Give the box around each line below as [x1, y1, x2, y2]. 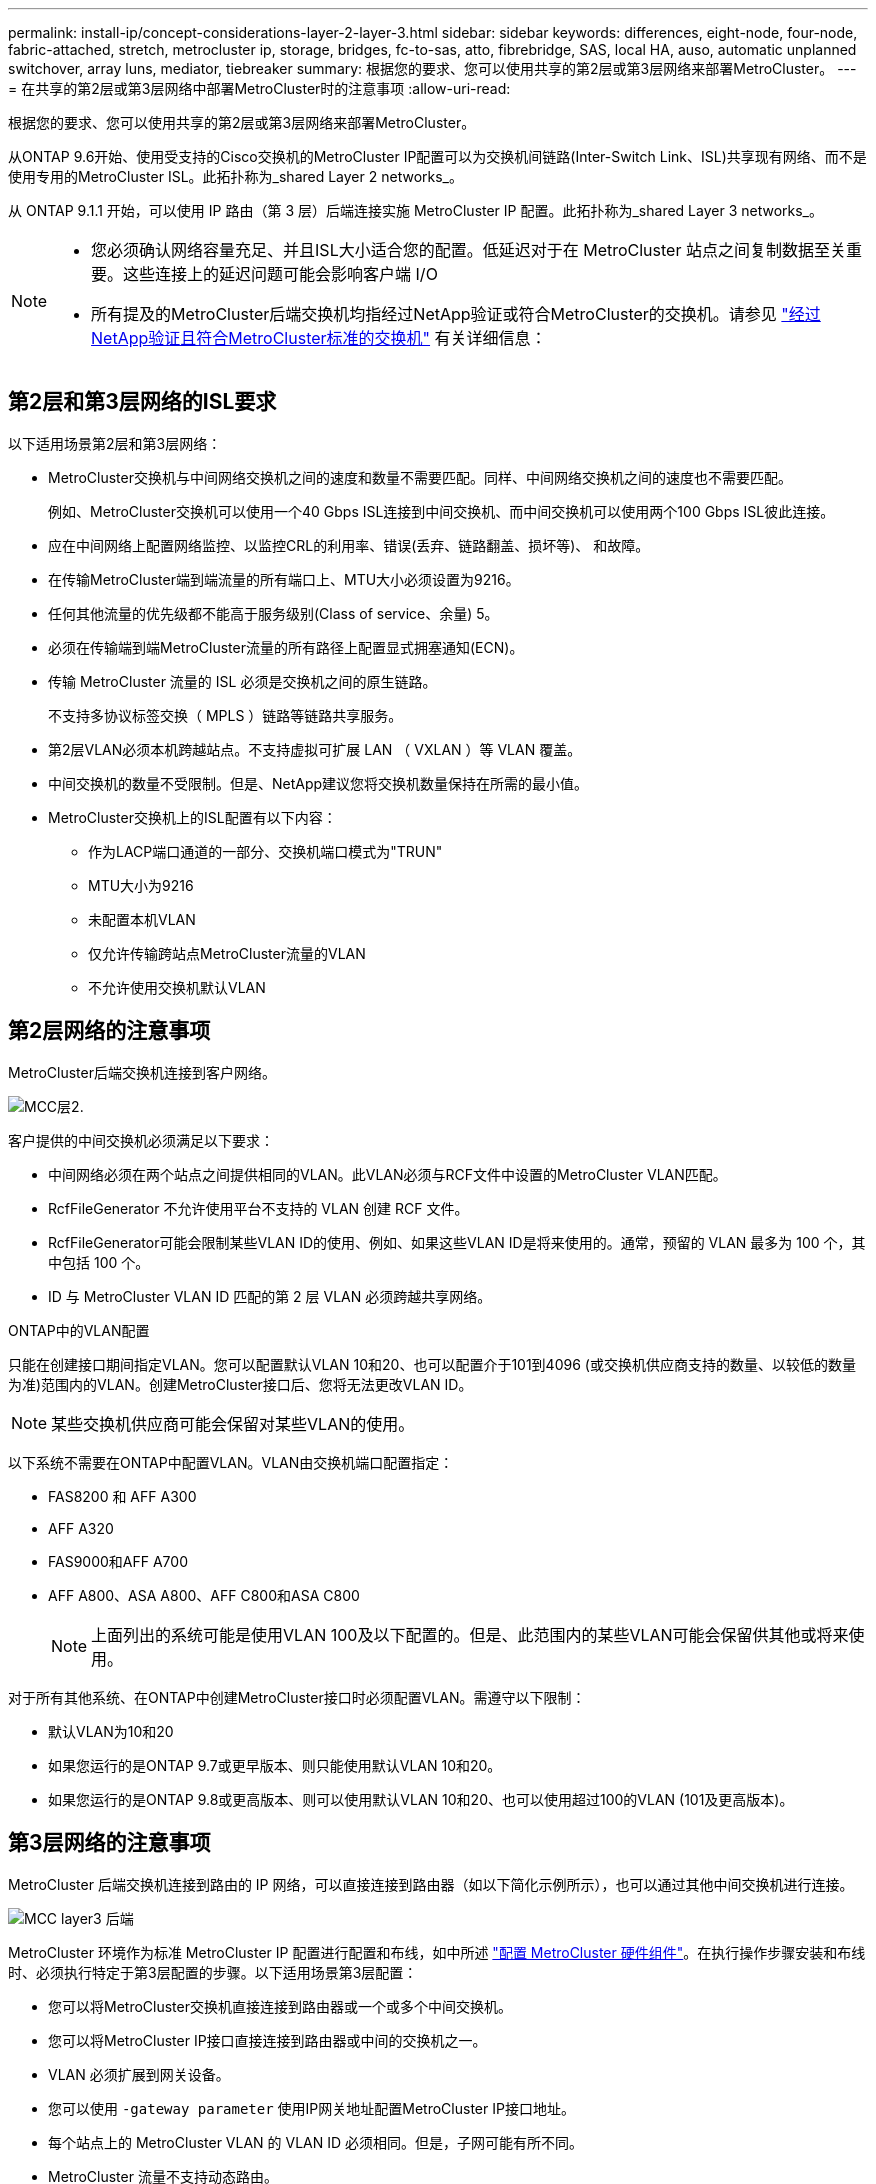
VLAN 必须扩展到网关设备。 [48, 2065, 230, 2083]
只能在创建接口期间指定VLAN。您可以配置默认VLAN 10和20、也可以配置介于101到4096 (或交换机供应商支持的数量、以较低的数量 [8, 1355, 856, 1373]
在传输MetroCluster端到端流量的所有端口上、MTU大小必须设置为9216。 [48, 570, 520, 588]
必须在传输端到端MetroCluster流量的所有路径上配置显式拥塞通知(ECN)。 [48, 638, 524, 656]
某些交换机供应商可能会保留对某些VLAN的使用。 [51, 1413, 415, 1434]
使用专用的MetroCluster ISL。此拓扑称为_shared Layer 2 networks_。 [8, 168, 463, 185]
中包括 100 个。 [48, 1253, 150, 1271]
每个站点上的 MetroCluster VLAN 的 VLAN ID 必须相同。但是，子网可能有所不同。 [48, 2133, 584, 2151]
